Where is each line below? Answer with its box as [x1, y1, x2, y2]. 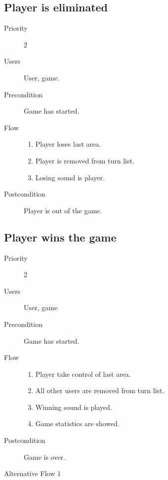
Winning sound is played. [35, 401, 112, 412]
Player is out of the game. [24, 205, 102, 215]
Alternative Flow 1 [4, 468, 61, 479]
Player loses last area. [35, 139, 101, 149]
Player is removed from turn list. [35, 155, 134, 165]
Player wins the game [4, 229, 117, 244]
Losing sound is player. [35, 172, 105, 182]
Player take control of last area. [35, 368, 131, 379]
